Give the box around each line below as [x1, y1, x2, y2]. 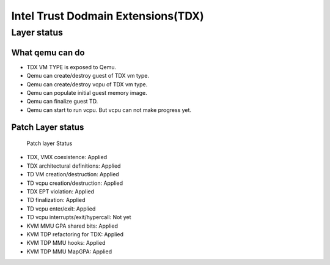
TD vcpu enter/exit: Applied [26, 205, 96, 212]
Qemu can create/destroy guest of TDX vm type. [26, 72, 150, 80]
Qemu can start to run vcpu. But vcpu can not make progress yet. [26, 106, 192, 113]
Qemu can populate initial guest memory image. [26, 89, 147, 96]
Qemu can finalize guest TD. [26, 98, 98, 105]
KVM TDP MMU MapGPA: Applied [26, 248, 112, 255]
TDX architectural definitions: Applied [26, 162, 121, 170]
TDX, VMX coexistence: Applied [26, 154, 107, 161]
